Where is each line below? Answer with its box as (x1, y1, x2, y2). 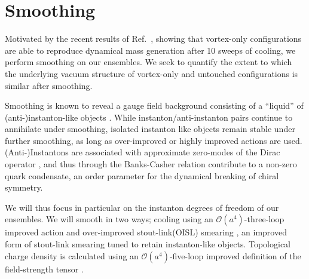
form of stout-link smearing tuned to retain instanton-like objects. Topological (5, 238, 291, 250)
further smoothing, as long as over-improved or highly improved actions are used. (5, 134, 302, 146)
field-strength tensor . (5, 262, 84, 275)
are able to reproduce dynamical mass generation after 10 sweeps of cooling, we (5, 44, 296, 56)
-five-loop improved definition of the (169, 249, 301, 262)
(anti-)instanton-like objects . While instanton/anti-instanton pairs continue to (5, 111, 293, 123)
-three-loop (244, 213, 284, 225)
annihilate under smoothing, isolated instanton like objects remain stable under (5, 122, 295, 135)
